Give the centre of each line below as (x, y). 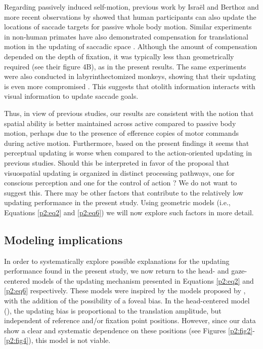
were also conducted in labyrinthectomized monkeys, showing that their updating (130, 76)
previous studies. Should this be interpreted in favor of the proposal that (117, 162)
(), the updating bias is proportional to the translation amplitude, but (113, 310)
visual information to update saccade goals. (71, 96)
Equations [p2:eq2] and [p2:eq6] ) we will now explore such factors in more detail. (129, 212)
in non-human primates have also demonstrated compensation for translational (126, 36)
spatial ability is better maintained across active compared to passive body (120, 123)
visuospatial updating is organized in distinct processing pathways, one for (119, 172)
